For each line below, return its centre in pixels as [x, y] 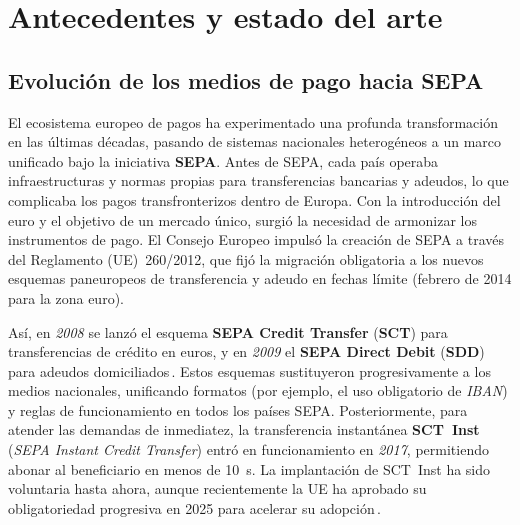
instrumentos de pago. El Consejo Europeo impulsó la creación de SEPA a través [256, 239]
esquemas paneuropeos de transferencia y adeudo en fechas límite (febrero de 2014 [260, 278]
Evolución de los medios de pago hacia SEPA [246, 79]
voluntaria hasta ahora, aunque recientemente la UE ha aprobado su [217, 488]
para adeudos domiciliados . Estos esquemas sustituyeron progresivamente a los [249, 370]
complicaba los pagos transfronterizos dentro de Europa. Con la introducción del [254, 199]
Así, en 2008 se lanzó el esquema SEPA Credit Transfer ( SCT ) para [228, 331]
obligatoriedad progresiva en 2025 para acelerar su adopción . [194, 507]
